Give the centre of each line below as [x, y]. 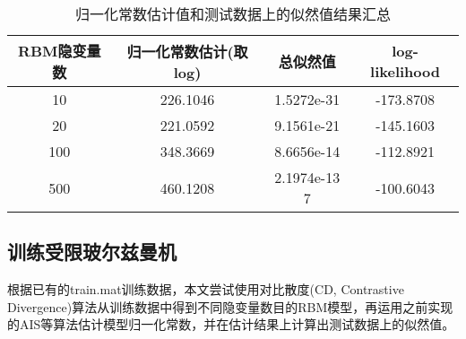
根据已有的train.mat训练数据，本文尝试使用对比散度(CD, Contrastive [206, 289]
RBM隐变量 [60, 51]
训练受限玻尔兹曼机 [92, 252]
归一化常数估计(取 [187, 51]
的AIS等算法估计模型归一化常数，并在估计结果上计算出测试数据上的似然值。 [231, 324]
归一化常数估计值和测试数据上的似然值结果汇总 [233, 14]
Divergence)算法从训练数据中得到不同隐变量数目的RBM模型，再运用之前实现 [230, 306]
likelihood [405, 71]
